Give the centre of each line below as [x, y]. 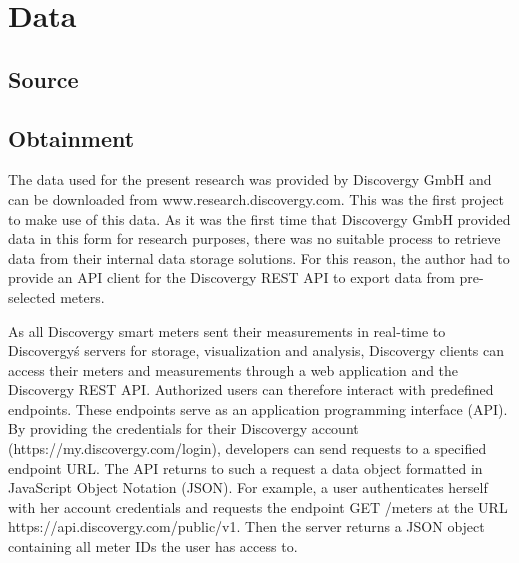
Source [43, 78]
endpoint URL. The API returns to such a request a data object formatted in [245, 467]
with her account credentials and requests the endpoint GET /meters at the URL [258, 506]
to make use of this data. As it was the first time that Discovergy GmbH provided [259, 218]
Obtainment [71, 137]
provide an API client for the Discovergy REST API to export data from [231, 277]
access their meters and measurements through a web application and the [233, 369]
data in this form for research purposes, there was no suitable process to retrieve [254, 238]
